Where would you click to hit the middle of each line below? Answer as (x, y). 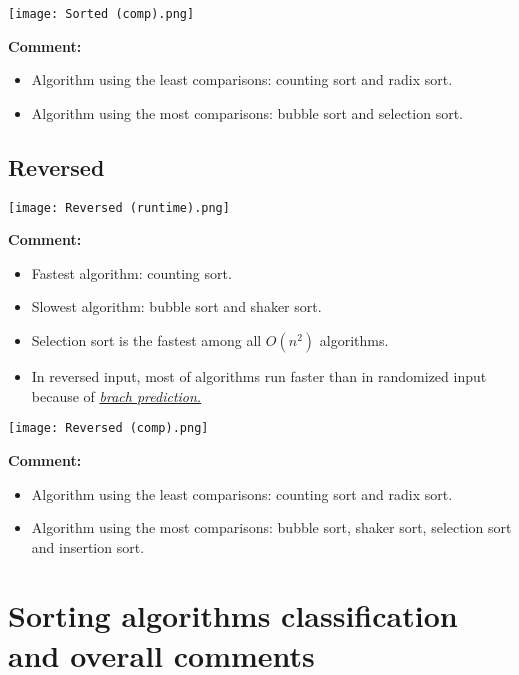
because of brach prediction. (116, 395)
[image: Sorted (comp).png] (101, 14)
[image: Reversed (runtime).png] (119, 207)
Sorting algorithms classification (233, 615)
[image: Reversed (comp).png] (108, 428)
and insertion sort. (88, 546)
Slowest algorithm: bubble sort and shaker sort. (176, 306)
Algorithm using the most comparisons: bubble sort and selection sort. (247, 112)
